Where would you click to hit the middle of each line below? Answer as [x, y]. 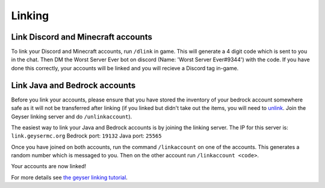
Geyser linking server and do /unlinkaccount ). [72, 117]
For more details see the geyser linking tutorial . [69, 177]
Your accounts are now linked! [49, 166]
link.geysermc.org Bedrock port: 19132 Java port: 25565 [86, 136]
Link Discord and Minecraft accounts [82, 37]
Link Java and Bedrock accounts [73, 85]
